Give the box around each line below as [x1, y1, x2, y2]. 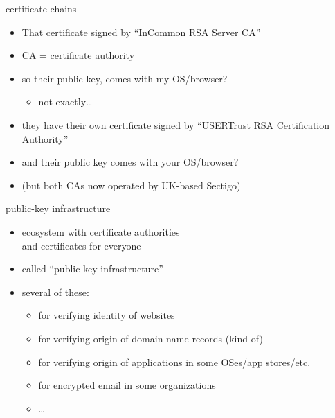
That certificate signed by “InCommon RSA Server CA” [21, 24, 261, 39]
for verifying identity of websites [38, 308, 175, 322]
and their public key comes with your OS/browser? [21, 155, 239, 169]
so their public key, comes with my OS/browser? [21, 71, 228, 85]
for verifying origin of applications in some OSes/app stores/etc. [38, 354, 311, 369]
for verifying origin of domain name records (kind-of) [38, 331, 263, 345]
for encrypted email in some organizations [38, 378, 216, 392]
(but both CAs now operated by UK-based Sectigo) [21, 177, 241, 192]
